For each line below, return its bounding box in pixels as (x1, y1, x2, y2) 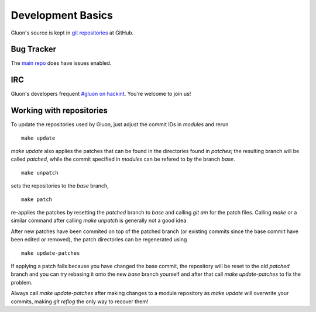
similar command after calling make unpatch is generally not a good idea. (11, 217, 188, 224)
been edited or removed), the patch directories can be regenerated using (11, 236, 187, 243)
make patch (21, 196, 53, 203)
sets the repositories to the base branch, (11, 182, 109, 189)
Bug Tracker (11, 44, 57, 54)
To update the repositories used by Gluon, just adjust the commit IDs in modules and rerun (11, 121, 229, 128)
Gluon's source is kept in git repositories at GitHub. (11, 29, 134, 36)
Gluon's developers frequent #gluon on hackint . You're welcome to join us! (11, 91, 191, 98)
